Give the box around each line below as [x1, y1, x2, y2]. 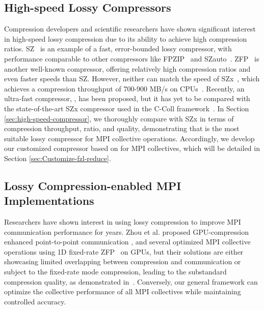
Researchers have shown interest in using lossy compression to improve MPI [4, 216, 241, 227]
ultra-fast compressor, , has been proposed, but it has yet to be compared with [4, 93, 250, 104]
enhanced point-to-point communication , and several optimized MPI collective [4, 236, 251, 247]
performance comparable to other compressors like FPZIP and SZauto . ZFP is [4, 53, 259, 64]
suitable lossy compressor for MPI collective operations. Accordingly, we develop [4, 133, 255, 143]
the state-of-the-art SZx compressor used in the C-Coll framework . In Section [4, 103, 249, 113]
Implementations [4, 193, 94, 208]
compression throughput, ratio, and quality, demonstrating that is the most [4, 123, 240, 134]
